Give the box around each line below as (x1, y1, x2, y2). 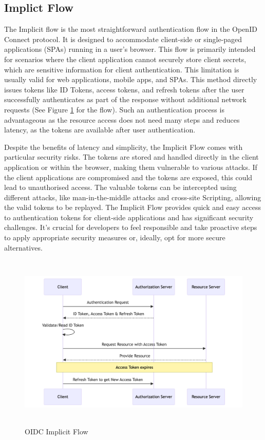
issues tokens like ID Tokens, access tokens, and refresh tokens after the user (4, 84, 244, 94)
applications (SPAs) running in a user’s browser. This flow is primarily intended (4, 44, 256, 54)
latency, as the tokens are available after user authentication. (4, 124, 196, 135)
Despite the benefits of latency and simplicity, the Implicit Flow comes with (4, 141, 243, 152)
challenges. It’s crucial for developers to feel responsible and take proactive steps (4, 222, 257, 233)
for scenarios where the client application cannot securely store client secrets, (4, 53, 247, 64)
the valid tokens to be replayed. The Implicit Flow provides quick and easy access (4, 202, 261, 213)
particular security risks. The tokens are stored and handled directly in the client (4, 151, 259, 162)
